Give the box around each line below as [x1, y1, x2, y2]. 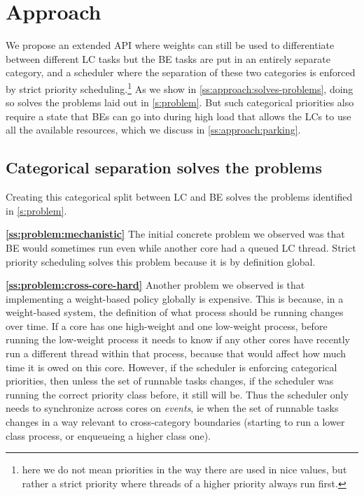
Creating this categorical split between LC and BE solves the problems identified [6, 189, 353, 204]
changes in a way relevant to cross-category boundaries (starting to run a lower [6, 415, 345, 429]
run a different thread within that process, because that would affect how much [6, 346, 346, 361]
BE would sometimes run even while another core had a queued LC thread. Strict [6, 240, 356, 254]
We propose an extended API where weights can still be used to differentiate [6, 38, 335, 52]
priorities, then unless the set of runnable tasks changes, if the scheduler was [6, 373, 334, 388]
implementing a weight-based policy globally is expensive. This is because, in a [6, 291, 344, 306]
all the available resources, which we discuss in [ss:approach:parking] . [6, 122, 301, 137]
